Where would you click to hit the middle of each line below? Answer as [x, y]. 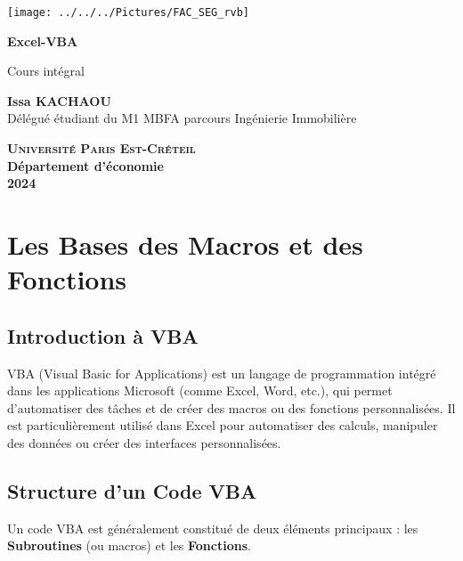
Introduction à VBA [103, 335]
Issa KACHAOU [59, 100]
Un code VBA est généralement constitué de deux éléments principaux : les [213, 528]
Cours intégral [46, 71]
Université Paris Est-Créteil [102, 148]
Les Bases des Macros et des [185, 244]
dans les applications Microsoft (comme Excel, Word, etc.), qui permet [200, 390]
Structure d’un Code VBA [132, 490]
